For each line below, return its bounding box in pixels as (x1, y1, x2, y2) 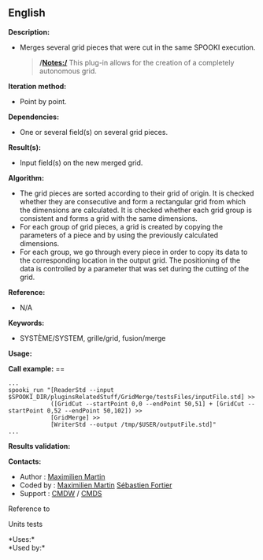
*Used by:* (8, 543, 46, 552)
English (8, 6, 46, 20)
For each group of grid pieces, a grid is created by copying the (19, 222, 223, 231)
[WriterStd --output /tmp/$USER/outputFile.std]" (50, 420, 217, 428)
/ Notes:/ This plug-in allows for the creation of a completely (39, 58, 235, 67)
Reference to (8, 504, 50, 513)
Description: (8, 27, 50, 36)
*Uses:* (8, 534, 35, 543)
